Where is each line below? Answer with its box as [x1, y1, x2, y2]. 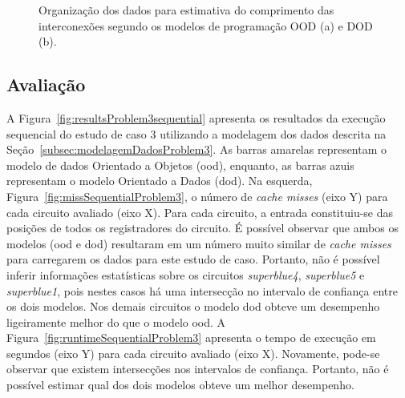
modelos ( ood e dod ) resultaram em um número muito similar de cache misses [6, 235, 391, 251]
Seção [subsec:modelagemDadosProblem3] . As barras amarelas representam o [6, 141, 387, 158]
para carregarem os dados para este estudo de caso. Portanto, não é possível [6, 251, 380, 267]
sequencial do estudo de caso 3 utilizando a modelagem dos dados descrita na [6, 125, 387, 142]
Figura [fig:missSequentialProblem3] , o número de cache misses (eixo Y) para [6, 187, 388, 204]
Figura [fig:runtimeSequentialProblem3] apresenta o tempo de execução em [6, 329, 376, 346]
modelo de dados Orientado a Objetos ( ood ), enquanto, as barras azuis [6, 156, 354, 173]
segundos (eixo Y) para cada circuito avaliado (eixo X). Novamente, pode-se [6, 344, 380, 361]
